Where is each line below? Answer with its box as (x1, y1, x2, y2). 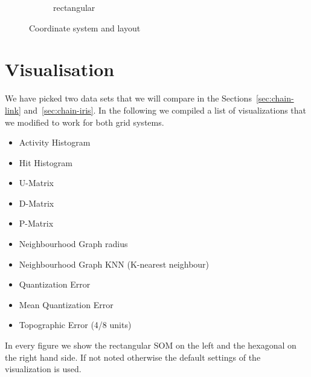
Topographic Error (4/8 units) (19, 318, 132, 331)
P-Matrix (19, 217, 54, 230)
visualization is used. (5, 362, 82, 375)
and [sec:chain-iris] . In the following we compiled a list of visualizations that (24, 103, 307, 116)
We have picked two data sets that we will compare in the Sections (5, 92, 252, 105)
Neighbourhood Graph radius (19, 237, 128, 250)
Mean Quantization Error (19, 298, 114, 311)
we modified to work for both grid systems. (5, 115, 164, 128)
